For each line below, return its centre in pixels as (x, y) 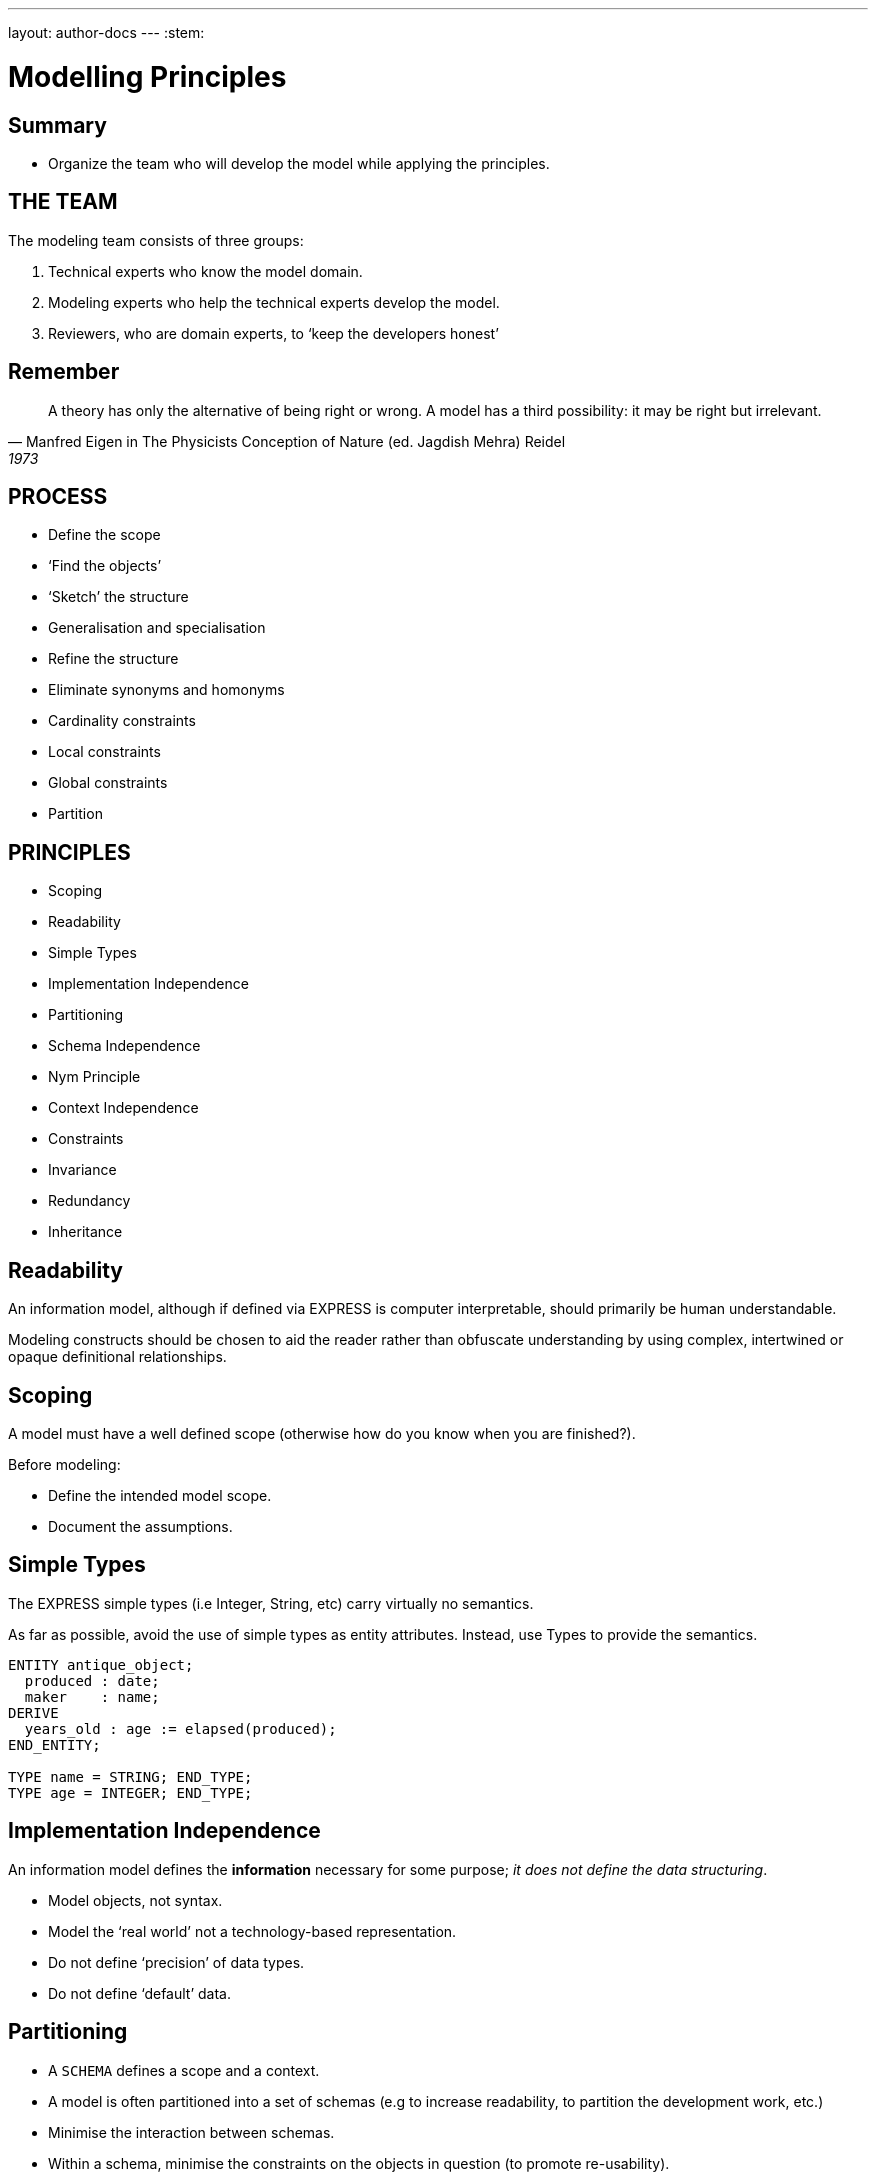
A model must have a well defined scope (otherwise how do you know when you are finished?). (322, 1433)
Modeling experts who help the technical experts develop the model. (274, 302)
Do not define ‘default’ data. (139, 1993)
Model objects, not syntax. (135, 1900)
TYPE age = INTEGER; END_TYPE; (130, 1792)
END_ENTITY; (54, 1744)
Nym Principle (94, 1077)
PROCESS (58, 497)
